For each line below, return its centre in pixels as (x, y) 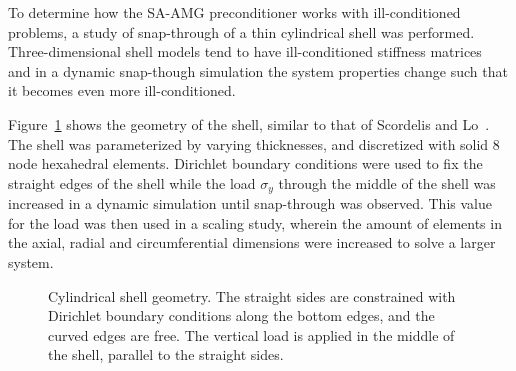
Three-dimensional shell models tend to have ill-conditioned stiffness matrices (245, 51)
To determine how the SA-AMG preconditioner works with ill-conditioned (234, 12)
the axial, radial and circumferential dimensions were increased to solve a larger (252, 242)
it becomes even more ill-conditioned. (122, 90)
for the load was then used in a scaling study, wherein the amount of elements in (255, 222)
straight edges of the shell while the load (132, 182)
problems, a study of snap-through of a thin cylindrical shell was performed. (241, 31)
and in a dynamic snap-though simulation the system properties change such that (258, 70)
